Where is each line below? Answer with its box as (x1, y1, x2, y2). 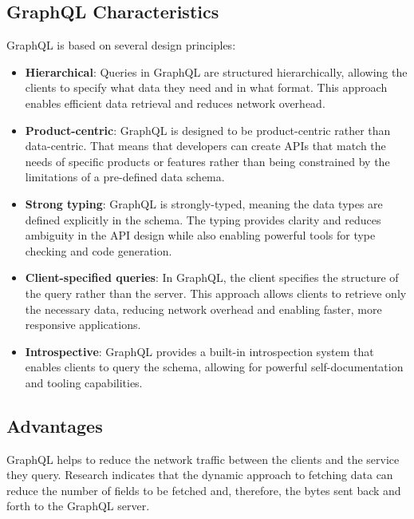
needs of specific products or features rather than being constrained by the (25, 153, 390, 169)
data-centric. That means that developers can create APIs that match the (25, 137, 386, 154)
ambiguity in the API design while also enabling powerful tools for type (25, 227, 376, 244)
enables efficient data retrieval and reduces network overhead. (25, 94, 325, 111)
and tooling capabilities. (25, 374, 143, 390)
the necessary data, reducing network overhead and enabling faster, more (25, 300, 382, 317)
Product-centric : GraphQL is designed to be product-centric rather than (25, 121, 391, 138)
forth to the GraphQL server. (6, 497, 150, 514)
